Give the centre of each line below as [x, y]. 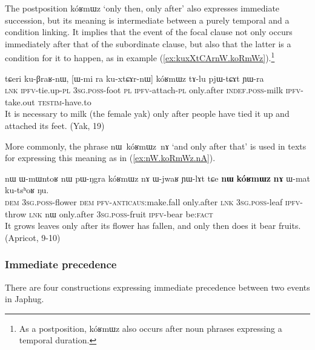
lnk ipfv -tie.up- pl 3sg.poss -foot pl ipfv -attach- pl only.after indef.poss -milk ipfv [153, 90]
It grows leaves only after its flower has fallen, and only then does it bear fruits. [153, 226]
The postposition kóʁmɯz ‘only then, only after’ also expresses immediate [142, 8]
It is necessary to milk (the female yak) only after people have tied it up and [147, 114]
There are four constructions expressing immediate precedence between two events [157, 287]
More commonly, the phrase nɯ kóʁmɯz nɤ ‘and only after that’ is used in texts [156, 146]
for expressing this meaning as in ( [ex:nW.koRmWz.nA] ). [110, 158]
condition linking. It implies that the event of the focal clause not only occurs [149, 32]
